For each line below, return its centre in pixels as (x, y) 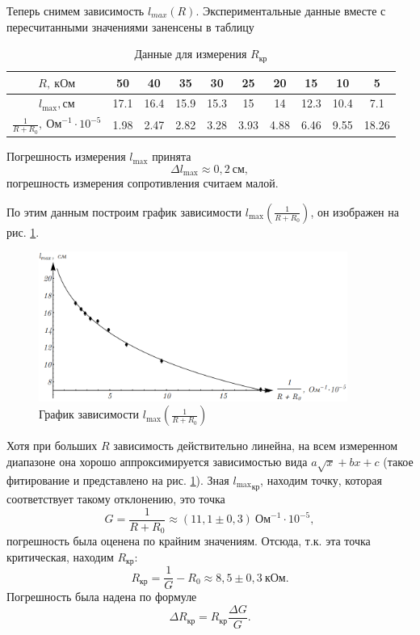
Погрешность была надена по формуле (102, 597)
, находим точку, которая (321, 479)
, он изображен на (355, 211)
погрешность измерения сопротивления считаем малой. (143, 183)
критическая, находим (60, 556)
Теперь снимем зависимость (76, 11)
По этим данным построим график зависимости (124, 211)
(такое (398, 461)
